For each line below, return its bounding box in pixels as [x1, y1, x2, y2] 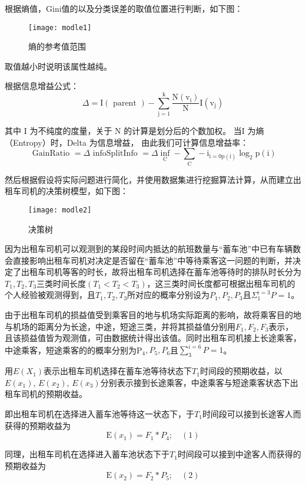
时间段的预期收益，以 [199, 365, 282, 377]
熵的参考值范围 [28, 40, 86, 53]
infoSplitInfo [92, 149, 138, 158]
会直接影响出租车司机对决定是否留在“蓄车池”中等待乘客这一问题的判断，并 [5, 254, 293, 266]
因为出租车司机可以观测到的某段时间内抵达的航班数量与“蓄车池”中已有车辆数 [5, 242, 301, 255]
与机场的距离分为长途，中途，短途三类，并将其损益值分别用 [5, 320, 235, 332]
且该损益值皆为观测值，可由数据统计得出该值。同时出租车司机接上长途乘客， [5, 332, 301, 344]
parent [113, 99, 137, 107]
